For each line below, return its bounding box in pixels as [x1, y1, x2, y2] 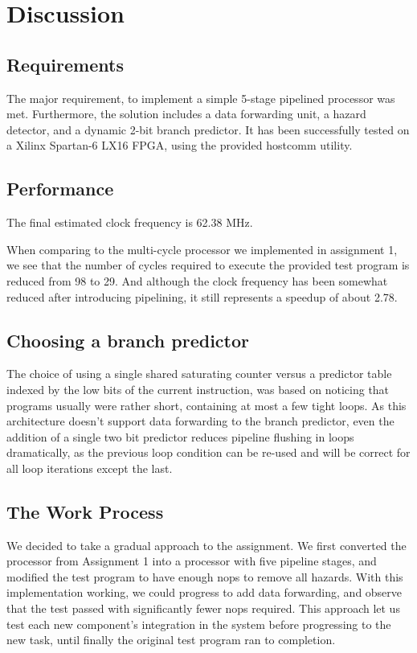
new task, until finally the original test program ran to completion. [6, 631, 336, 648]
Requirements [6, 51, 124, 76]
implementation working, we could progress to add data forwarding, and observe [6, 584, 403, 601]
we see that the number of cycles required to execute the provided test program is [6, 257, 410, 273]
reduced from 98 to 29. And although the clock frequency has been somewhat [6, 272, 388, 289]
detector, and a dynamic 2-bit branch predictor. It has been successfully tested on [6, 121, 410, 138]
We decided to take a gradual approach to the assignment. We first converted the [6, 536, 407, 553]
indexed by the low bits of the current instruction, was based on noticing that [6, 380, 390, 397]
